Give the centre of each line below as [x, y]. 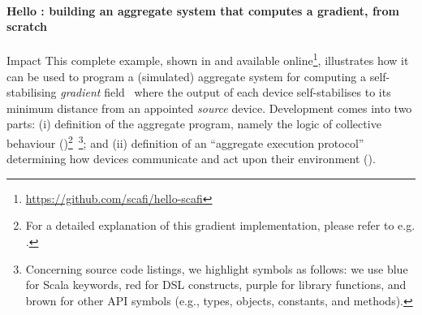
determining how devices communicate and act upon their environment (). [191, 159]
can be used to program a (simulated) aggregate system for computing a [186, 76]
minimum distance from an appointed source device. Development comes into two [209, 108]
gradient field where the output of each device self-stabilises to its [226, 92]
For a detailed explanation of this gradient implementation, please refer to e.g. [220, 225]
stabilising [32, 92]
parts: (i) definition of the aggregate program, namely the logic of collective [194, 124]
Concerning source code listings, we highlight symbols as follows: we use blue [217, 268]
